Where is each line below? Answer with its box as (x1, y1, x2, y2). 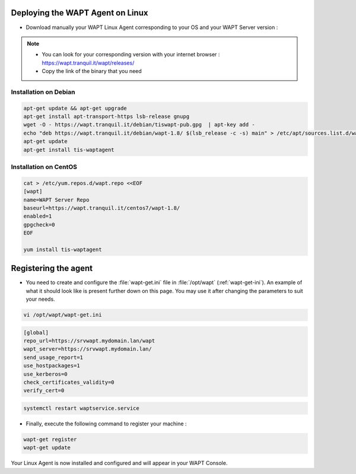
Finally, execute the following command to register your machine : (26, 420, 187, 427)
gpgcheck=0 (23, 221, 55, 228)
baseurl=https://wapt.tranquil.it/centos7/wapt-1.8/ (23, 205, 180, 211)
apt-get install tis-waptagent (23, 146, 115, 153)
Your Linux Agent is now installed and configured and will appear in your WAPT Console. (11, 460, 228, 467)
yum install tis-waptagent (23, 246, 102, 253)
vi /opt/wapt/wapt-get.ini (23, 311, 102, 319)
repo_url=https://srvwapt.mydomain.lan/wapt (23, 338, 155, 344)
